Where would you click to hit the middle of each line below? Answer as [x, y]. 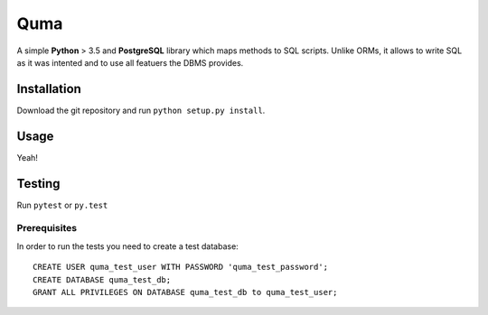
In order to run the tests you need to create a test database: [127, 246]
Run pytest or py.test [62, 205]
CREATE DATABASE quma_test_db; [102, 279]
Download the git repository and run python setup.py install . [141, 110]
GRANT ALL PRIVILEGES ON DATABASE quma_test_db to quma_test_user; [185, 292]
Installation [49, 89]
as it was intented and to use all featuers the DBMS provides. [130, 62]
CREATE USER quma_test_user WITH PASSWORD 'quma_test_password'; [181, 267]
